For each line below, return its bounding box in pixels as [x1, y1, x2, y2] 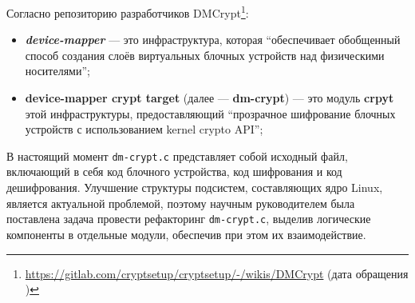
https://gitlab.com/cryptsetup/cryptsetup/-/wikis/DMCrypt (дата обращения [25, 265, 409, 281]
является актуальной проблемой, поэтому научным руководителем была [6, 194, 355, 211]
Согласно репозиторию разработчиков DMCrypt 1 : [6, 2, 249, 21]
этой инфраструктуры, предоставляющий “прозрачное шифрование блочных [25, 105, 396, 122]
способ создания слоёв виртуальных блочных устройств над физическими [25, 46, 385, 63]
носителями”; [25, 62, 90, 79]
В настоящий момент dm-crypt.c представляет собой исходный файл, [6, 147, 348, 164]
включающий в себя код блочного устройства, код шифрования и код [6, 163, 342, 180]
